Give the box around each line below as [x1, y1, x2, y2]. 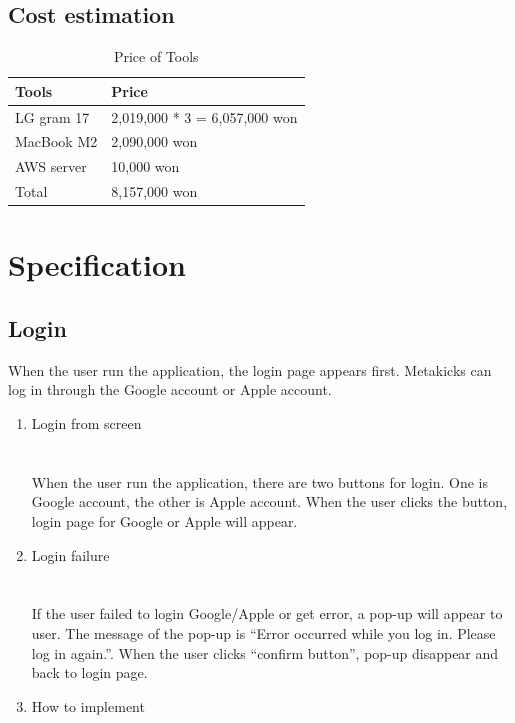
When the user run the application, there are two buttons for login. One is [31, 471, 489, 492]
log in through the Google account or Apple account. [8, 379, 332, 400]
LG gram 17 [15, 106, 90, 127]
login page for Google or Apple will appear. [31, 511, 298, 531]
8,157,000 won [111, 181, 198, 202]
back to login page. [31, 662, 148, 683]
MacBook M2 [15, 131, 98, 152]
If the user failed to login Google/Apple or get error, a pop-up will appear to [31, 603, 503, 624]
